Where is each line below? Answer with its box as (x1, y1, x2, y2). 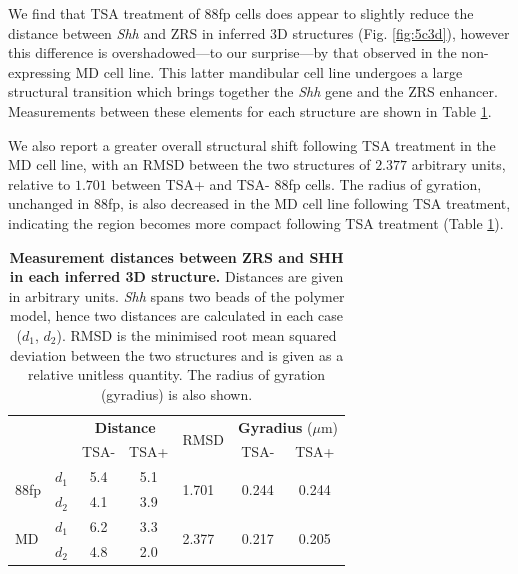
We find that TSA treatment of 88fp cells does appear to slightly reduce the (8, 3, 474, 23)
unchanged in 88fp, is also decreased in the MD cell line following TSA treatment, (8, 193, 511, 214)
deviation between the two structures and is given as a (9, 344, 344, 365)
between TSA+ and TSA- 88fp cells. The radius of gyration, (111, 173, 482, 194)
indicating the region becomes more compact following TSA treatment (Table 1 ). (8, 212, 504, 233)
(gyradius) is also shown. (100, 383, 253, 404)
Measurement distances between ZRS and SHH (9, 246, 344, 267)
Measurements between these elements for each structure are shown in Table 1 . (8, 100, 492, 121)
